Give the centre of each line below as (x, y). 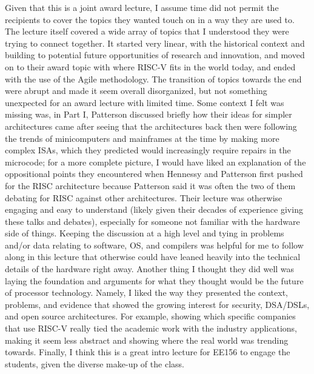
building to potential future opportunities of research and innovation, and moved (155, 55)
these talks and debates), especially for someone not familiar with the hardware (152, 221)
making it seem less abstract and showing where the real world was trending (147, 340)
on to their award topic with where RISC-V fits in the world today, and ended (150, 66)
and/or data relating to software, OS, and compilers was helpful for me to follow (154, 245)
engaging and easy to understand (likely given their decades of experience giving (154, 209)
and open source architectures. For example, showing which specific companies (150, 316)
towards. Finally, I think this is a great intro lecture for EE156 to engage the (148, 352)
